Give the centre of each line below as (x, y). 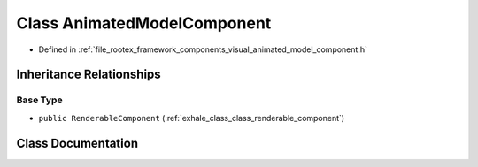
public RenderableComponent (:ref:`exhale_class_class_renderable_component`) (192, 118)
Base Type (39, 100)
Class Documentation (77, 143)
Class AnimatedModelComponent (144, 23)
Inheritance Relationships (89, 75)
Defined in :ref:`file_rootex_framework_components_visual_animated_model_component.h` (203, 49)
